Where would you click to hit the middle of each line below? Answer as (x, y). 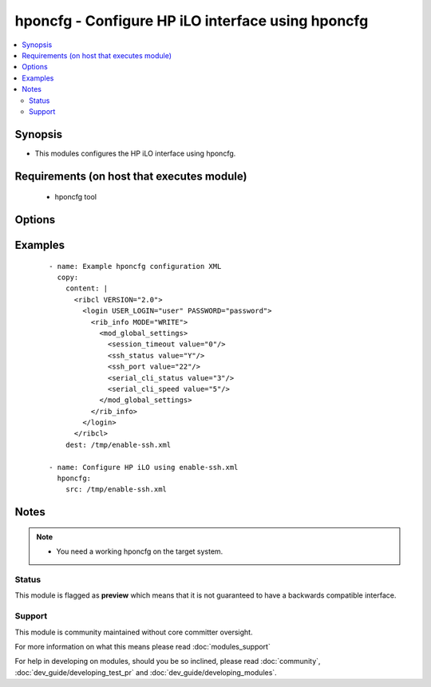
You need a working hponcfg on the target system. (140, 551)
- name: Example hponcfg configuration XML (135, 266)
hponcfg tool (76, 197)
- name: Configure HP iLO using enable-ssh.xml (144, 467)
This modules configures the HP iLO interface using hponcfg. (135, 153)
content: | (87, 288)
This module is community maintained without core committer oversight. (134, 632)
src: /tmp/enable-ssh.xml (116, 490)
